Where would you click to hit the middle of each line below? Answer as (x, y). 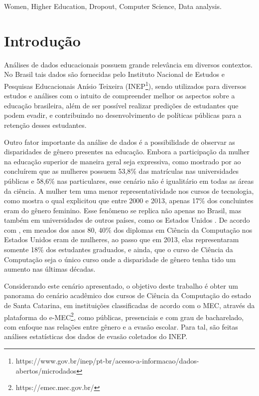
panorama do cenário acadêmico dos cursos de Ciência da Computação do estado (128, 295)
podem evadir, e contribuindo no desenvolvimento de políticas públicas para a (123, 115)
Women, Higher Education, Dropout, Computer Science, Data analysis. (113, 6)
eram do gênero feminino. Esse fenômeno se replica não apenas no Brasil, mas (123, 210)
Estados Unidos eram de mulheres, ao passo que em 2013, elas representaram (122, 239)
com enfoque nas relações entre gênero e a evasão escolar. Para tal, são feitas (121, 326)
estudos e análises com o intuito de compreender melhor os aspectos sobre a (120, 96)
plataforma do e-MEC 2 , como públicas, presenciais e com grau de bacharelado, (124, 316)
